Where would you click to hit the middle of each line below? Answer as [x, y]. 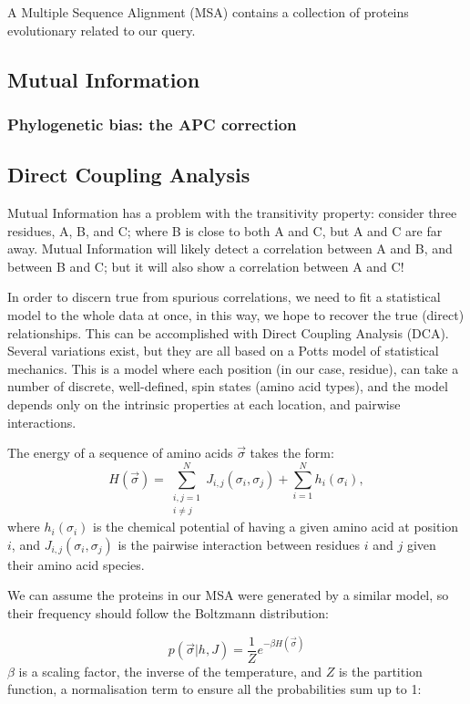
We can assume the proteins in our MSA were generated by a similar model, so [228, 595]
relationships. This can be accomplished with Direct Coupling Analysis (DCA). [228, 332]
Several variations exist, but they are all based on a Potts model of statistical [223, 351]
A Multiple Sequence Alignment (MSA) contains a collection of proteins [208, 12]
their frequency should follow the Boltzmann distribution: [168, 613]
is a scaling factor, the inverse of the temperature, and [170, 671]
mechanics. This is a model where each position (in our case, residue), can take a [233, 368]
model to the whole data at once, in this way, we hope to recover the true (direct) [236, 314]
